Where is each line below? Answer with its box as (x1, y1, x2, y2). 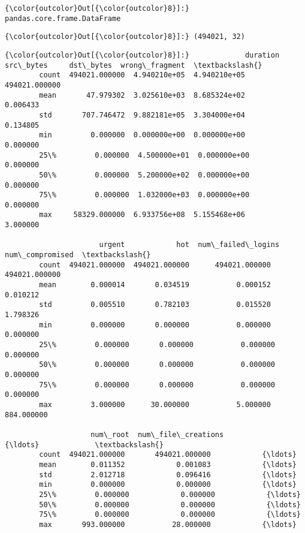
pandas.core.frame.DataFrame (5, 14, 121, 23)
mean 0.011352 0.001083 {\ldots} (39, 460, 297, 469)
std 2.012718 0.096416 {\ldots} (39, 470, 297, 479)
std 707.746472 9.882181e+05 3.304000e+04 (39, 110, 245, 119)
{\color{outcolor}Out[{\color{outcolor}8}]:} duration (5, 50, 280, 59)
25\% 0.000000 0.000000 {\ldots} (39, 490, 301, 499)
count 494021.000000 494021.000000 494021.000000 (39, 260, 271, 269)
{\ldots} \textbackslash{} (5, 440, 164, 449)
